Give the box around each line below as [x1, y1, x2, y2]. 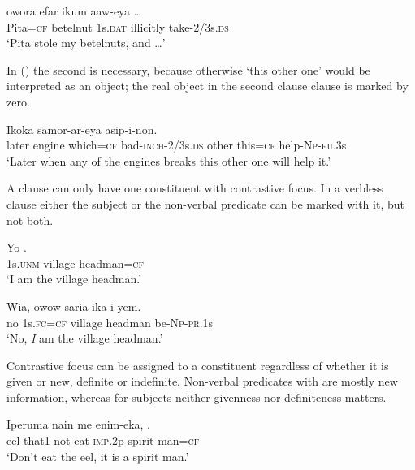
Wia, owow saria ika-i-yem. [6, 297, 141, 314]
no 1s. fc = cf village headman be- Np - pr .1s [6, 313, 214, 330]
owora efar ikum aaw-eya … [6, 2, 142, 19]
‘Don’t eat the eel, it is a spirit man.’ [6, 447, 189, 464]
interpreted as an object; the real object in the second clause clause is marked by [6, 77, 409, 94]
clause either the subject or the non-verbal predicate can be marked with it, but [6, 195, 404, 212]
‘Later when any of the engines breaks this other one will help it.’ [6, 152, 331, 169]
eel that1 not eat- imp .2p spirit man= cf [6, 432, 200, 449]
